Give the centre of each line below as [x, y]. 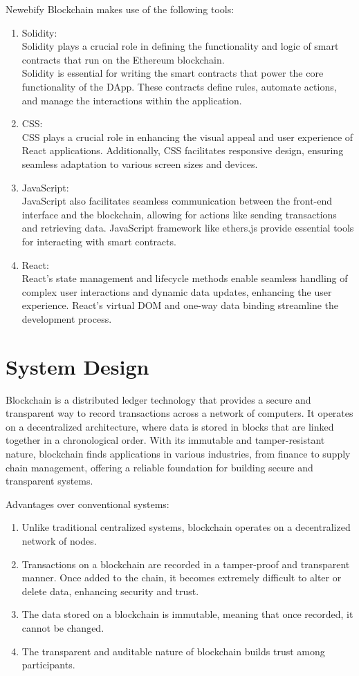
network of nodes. [59, 540]
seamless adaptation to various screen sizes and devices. [140, 163]
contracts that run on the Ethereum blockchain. [123, 59]
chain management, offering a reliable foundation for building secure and [159, 467]
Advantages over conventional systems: [88, 504]
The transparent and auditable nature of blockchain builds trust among [173, 651]
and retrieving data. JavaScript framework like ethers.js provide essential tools [188, 228]
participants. [48, 665]
